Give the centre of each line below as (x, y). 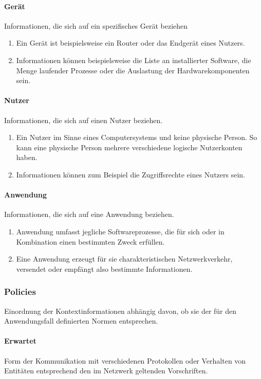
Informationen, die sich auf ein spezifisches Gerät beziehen (96, 25)
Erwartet (20, 341)
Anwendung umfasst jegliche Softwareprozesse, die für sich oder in (120, 231)
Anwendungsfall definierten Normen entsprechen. (81, 321)
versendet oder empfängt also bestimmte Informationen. (104, 268)
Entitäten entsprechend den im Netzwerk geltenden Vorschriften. (106, 371)
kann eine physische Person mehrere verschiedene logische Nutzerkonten (129, 147)
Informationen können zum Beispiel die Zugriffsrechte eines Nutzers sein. (130, 174)
